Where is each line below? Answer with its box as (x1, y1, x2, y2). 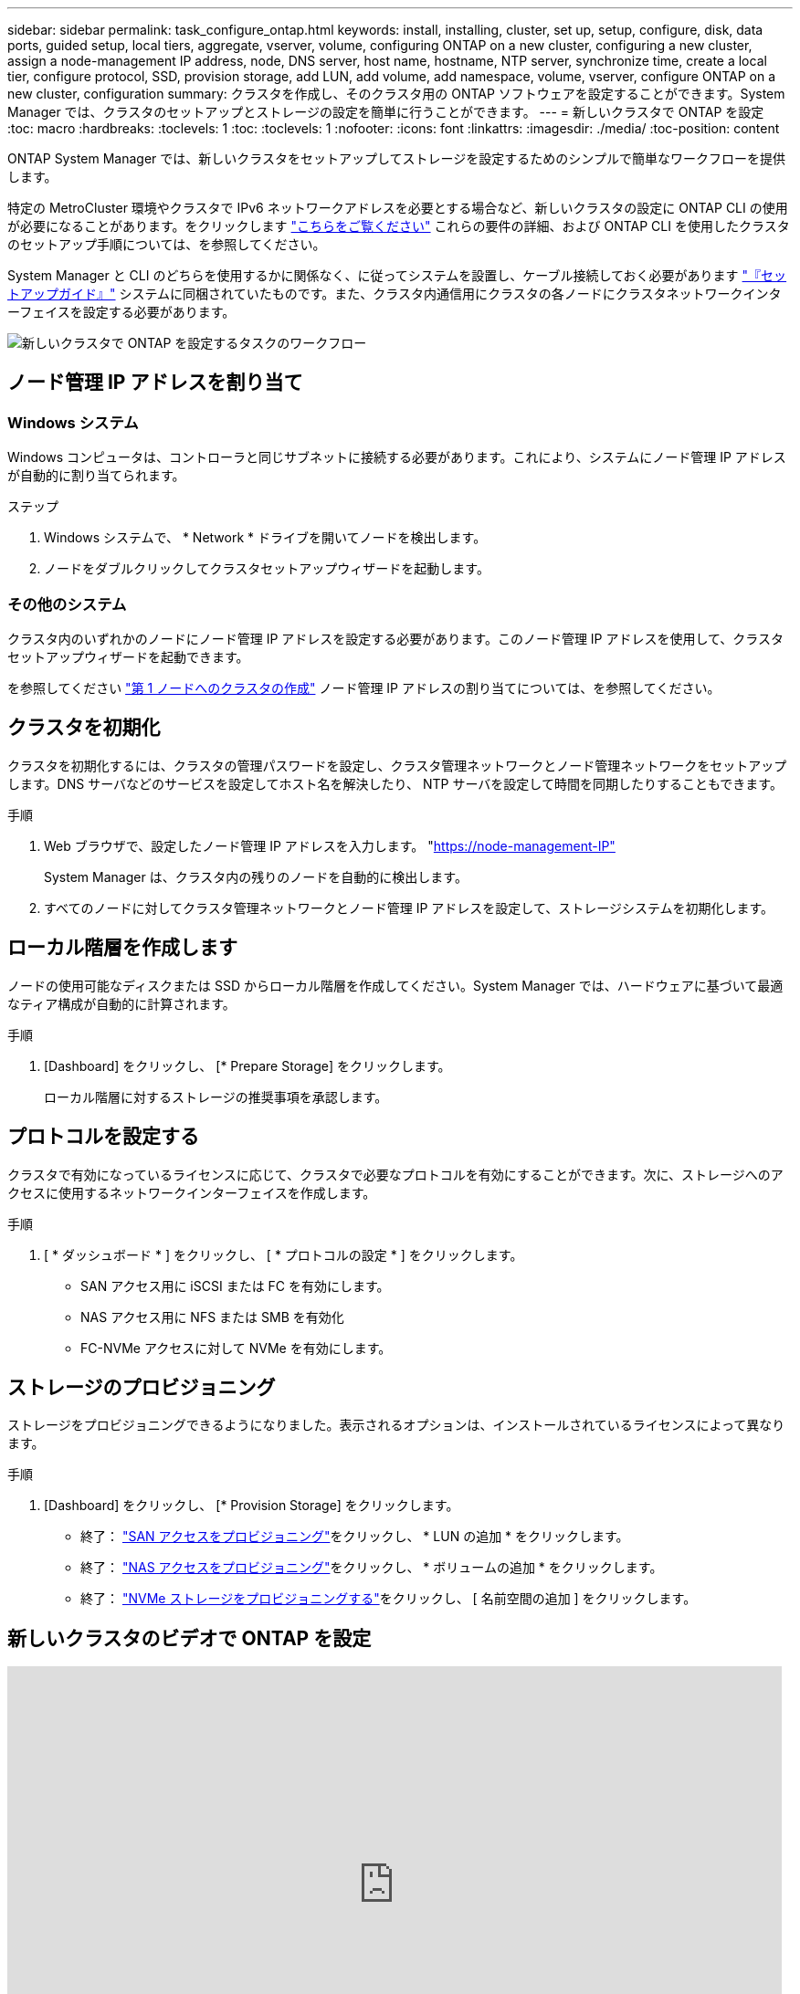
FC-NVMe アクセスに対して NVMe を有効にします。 (80, 1339, 392, 1356)
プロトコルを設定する (7, 1125, 199, 1149)
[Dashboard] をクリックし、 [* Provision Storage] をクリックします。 (44, 1497, 459, 1514)
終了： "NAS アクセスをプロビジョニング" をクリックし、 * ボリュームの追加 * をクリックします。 (80, 1559, 663, 1576)
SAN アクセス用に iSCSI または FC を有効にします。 (80, 1277, 390, 1294)
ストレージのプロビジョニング (7, 1375, 276, 1399)
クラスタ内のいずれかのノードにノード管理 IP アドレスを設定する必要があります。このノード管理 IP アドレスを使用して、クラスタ (7, 630, 784, 646)
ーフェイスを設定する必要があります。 (7, 304, 236, 320)
